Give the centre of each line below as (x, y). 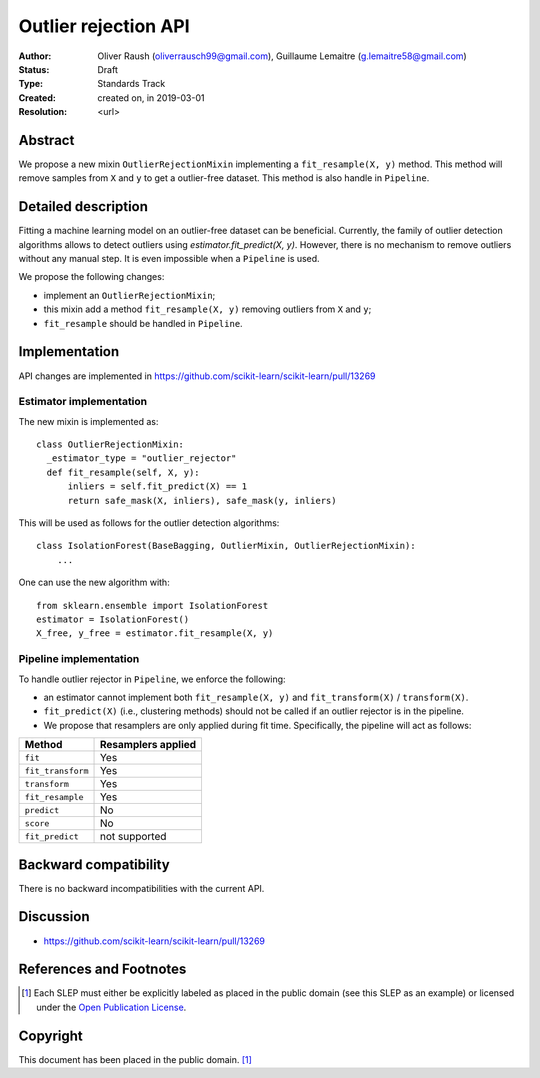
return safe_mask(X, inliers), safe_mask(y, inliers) (202, 500)
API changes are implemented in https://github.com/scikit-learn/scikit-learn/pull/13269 (197, 376)
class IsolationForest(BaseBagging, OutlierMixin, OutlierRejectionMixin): (226, 546)
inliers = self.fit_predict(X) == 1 (157, 486)
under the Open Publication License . (111, 1007)
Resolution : (43, 112)
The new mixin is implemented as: (88, 421)
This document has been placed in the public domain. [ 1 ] (135, 1059)
